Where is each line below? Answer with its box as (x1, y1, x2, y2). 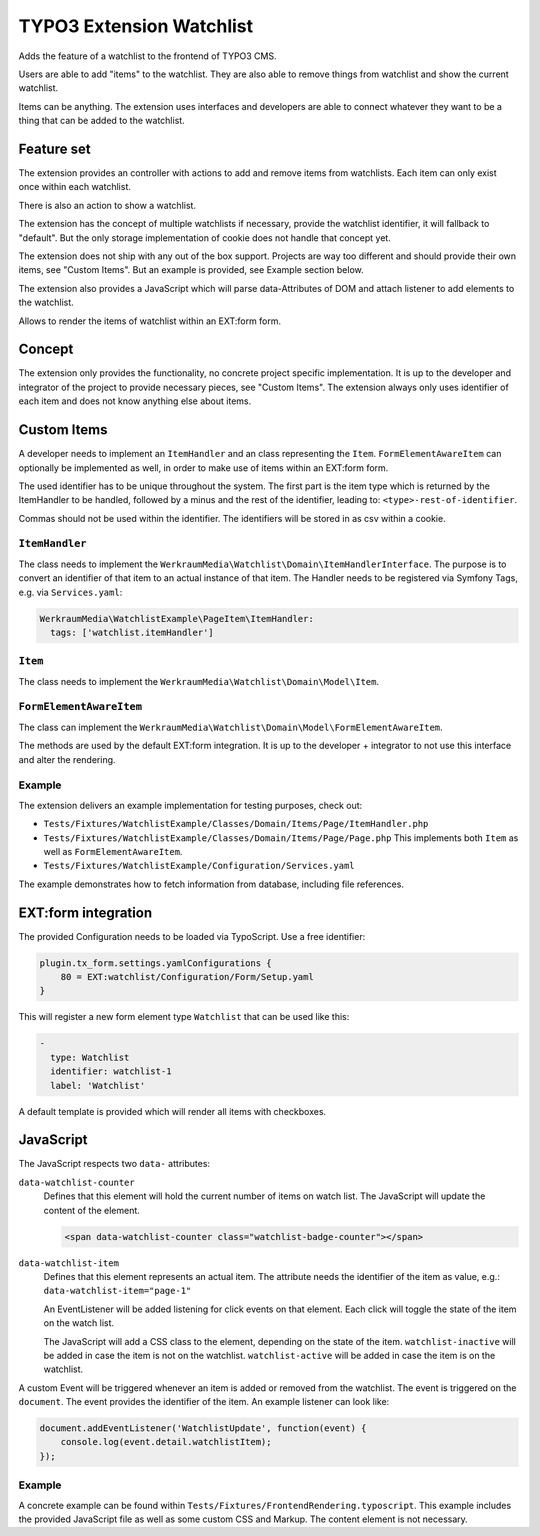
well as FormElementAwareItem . (43, 845, 183, 857)
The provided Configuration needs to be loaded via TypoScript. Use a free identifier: (18, 930, 366, 942)
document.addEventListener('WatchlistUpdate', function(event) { (39, 1423, 367, 1434)
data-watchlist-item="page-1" (43, 1285, 192, 1297)
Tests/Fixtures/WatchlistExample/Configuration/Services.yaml (43, 860, 355, 872)
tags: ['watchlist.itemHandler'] (50, 626, 214, 638)
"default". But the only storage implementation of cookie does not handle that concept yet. (18, 231, 392, 244)
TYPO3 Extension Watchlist (18, 15, 254, 37)
